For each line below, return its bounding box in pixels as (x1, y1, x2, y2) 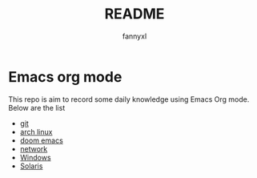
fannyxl (122, 31, 147, 41)
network (19, 144, 48, 153)
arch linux (19, 127, 53, 136)
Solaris (19, 161, 43, 171)
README (104, 5, 165, 23)
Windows (19, 152, 51, 162)
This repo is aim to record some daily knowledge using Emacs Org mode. (8, 94, 250, 104)
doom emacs (19, 136, 64, 145)
